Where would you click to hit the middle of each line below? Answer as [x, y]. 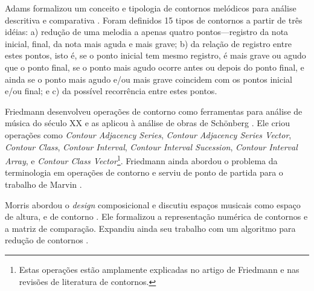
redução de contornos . [47, 240]
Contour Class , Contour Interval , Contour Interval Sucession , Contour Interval [151, 146]
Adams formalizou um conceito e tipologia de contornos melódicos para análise [151, 8]
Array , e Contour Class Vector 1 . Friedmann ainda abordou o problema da [141, 160]
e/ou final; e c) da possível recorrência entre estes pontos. [111, 91]
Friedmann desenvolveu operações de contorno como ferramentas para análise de [154, 111]
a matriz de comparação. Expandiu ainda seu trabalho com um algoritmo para [150, 228]
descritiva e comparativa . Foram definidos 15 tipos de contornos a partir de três [154, 20]
